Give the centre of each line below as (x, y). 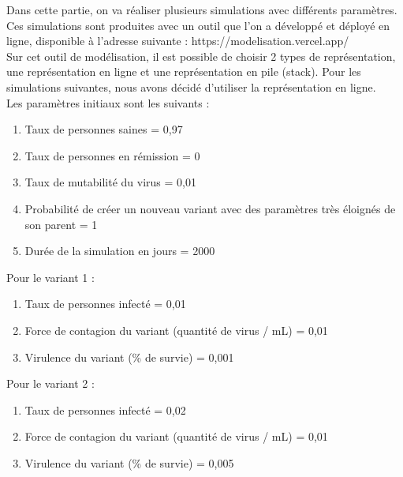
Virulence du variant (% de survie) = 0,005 (129, 462)
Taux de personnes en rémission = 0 (112, 155)
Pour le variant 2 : (50, 383)
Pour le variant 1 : (50, 277)
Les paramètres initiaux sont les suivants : (108, 102)
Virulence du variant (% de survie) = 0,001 (129, 357)
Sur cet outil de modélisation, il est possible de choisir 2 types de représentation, (201, 56)
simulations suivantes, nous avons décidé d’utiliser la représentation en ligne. (191, 86)
